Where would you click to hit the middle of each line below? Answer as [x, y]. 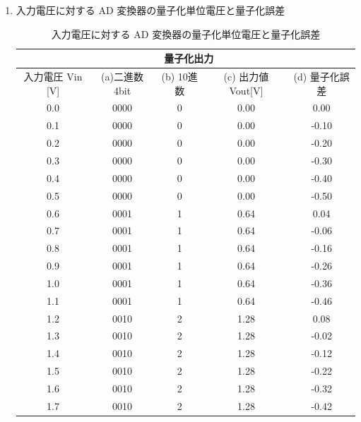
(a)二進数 [122, 77]
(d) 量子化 [316, 77]
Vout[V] [246, 90]
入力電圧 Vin [53, 77]
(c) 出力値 [246, 77]
